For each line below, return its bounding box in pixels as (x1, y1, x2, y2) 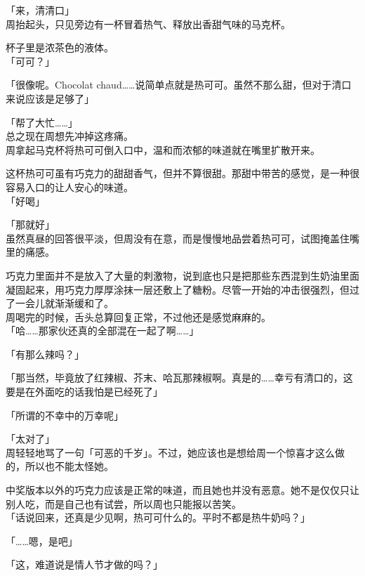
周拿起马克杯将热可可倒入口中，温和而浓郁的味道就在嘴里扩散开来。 (6, 142, 320, 157)
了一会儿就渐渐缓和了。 (6, 296, 114, 310)
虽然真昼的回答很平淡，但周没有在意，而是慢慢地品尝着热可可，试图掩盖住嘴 (6, 230, 359, 245)
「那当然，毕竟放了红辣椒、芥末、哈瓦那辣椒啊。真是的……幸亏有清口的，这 (6, 370, 353, 385)
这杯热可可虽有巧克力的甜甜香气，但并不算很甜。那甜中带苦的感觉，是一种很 (6, 166, 359, 181)
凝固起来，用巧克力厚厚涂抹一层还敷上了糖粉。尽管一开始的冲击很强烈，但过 (6, 282, 359, 296)
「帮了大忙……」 (6, 114, 78, 129)
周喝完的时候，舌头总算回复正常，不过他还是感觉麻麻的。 (6, 309, 271, 324)
